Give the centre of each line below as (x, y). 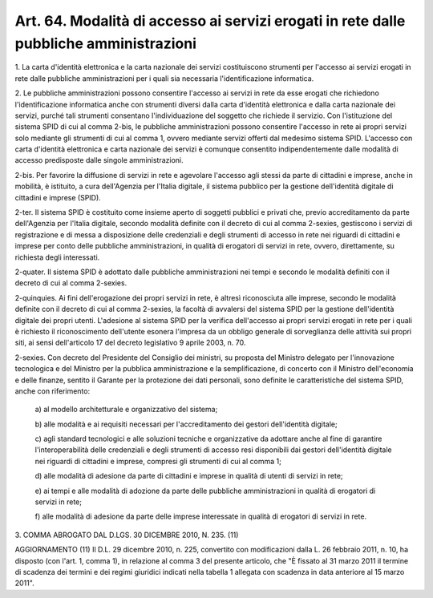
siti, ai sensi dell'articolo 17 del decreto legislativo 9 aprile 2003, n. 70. (130, 343)
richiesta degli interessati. (57, 257)
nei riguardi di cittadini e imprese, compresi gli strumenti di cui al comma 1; (158, 461)
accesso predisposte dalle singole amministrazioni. (99, 160)
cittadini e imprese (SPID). (58, 197)
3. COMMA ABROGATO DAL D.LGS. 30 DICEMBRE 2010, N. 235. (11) (127, 535)
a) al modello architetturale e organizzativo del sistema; (126, 410)
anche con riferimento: (53, 391)
